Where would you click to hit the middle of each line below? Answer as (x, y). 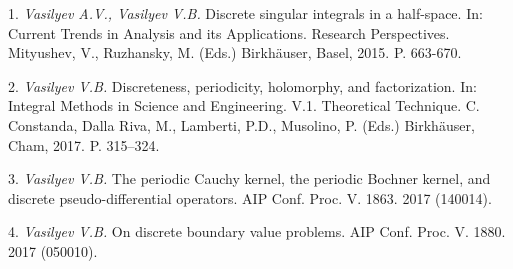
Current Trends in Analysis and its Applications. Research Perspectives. (229, 32)
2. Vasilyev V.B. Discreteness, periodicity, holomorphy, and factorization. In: (242, 85)
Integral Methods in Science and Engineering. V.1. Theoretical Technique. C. (244, 105)
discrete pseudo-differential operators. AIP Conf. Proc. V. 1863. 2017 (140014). (250, 197)
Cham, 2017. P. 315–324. (84, 144)
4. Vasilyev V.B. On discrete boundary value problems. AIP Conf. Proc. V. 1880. (257, 231)
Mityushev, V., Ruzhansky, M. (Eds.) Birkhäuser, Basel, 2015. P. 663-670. (235, 52)
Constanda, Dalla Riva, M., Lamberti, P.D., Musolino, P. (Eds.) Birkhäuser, (241, 124)
